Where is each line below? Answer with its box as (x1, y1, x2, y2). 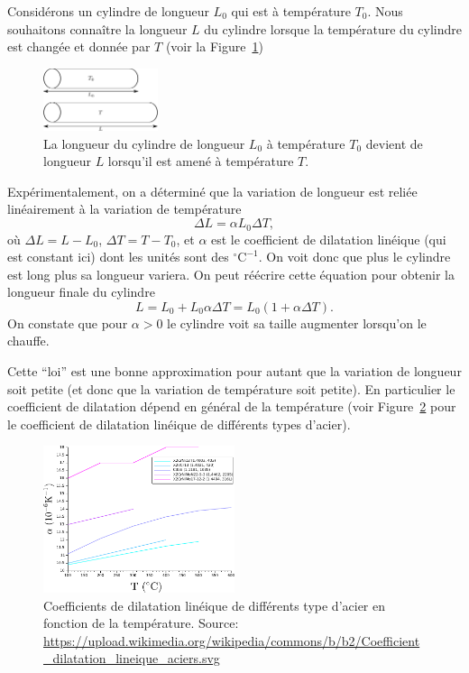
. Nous (367, 2, 403, 20)
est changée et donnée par (7, 37, 151, 56)
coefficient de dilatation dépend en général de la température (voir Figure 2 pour (7, 397, 456, 416)
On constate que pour (7, 313, 128, 332)
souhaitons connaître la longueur (7, 19, 188, 38)
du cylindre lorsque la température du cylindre (204, 19, 463, 38)
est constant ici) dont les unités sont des (7, 247, 229, 266)
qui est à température (231, 2, 351, 20)
